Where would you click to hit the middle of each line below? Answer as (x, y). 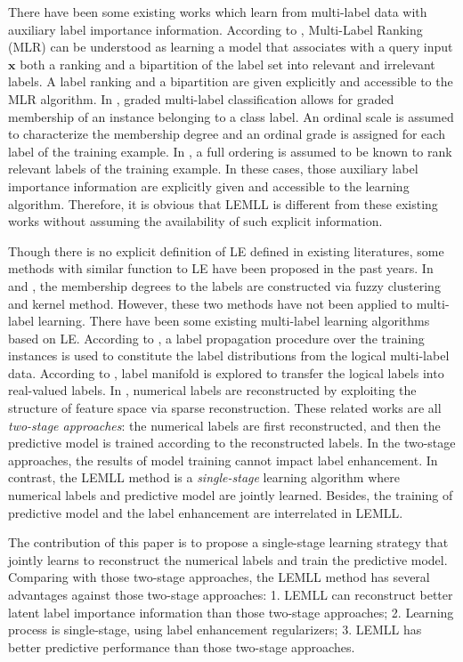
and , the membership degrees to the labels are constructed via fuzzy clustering (224, 285)
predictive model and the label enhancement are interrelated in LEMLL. (206, 512)
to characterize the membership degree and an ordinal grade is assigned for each (227, 134)
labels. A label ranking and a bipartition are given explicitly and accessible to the (231, 81)
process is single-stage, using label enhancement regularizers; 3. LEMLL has (215, 630)
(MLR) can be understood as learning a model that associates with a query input (231, 47)
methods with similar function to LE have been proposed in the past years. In (221, 268)
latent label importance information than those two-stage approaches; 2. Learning (231, 612)
